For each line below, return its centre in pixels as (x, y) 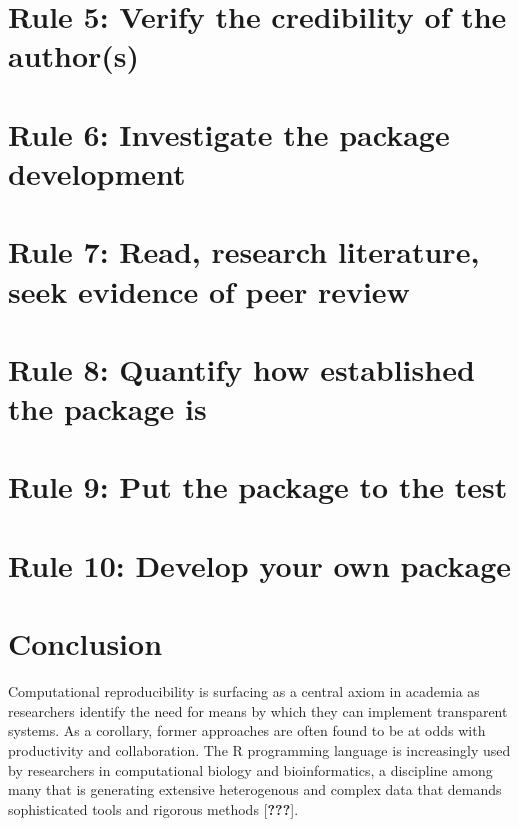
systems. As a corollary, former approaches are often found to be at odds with (247, 730)
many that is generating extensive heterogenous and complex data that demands (255, 789)
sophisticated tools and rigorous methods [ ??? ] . (153, 808)
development (97, 172)
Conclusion (85, 643)
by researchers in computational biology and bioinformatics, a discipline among (250, 769)
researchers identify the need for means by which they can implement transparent (258, 710)
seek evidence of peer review (209, 290)
